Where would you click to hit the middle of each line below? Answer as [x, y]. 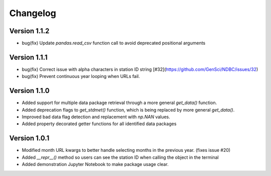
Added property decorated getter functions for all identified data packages [99, 124]
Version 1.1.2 [29, 31]
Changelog [33, 13]
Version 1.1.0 [29, 91]
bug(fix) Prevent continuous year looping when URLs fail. [81, 76]
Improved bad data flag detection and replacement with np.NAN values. [96, 117]
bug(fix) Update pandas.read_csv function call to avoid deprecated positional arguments [114, 43]
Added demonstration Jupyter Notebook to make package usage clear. [95, 164]
